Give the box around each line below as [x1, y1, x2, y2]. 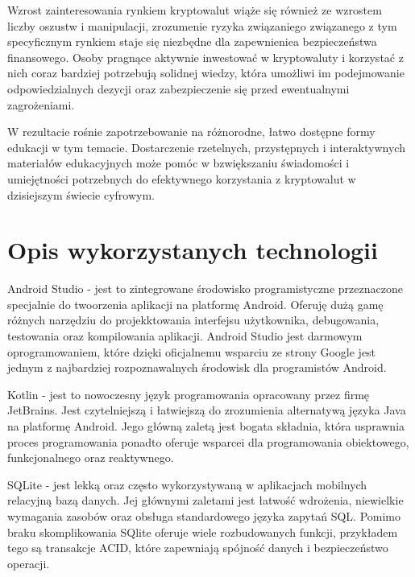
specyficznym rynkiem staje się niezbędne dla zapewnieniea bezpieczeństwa [7, 33, 377, 50]
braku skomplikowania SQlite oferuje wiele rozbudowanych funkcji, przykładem [7, 523, 398, 540]
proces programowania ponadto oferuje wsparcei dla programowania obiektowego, [7, 433, 409, 450]
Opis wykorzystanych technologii [7, 233, 378, 266]
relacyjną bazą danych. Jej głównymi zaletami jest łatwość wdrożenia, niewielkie [7, 492, 404, 509]
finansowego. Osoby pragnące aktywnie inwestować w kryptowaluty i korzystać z [7, 48, 404, 65]
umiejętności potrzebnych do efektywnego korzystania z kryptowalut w [7, 170, 356, 187]
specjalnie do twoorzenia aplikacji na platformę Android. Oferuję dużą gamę [7, 295, 384, 312]
